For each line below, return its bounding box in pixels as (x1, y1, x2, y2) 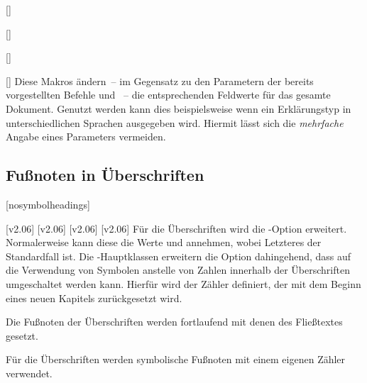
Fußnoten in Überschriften (6, 164, 204, 186)
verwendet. (6, 365, 53, 380)
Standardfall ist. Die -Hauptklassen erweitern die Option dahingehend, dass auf (6, 248, 351, 263)
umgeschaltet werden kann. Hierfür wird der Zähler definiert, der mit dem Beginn (6, 276, 361, 291)
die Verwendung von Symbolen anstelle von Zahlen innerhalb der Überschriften (6, 262, 350, 277)
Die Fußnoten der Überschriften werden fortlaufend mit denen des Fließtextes (6, 314, 343, 329)
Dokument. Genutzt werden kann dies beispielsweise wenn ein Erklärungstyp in (6, 101, 351, 116)
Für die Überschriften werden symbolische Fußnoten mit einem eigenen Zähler (6, 352, 346, 367)
